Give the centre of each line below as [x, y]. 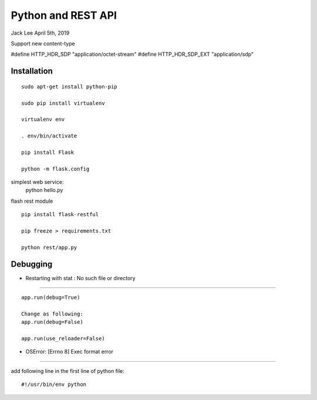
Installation [32, 71]
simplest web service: [37, 182]
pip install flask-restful [60, 215]
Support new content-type [43, 43]
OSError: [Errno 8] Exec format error [70, 352]
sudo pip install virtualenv [63, 103]
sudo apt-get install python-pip [69, 86]
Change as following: [52, 314]
